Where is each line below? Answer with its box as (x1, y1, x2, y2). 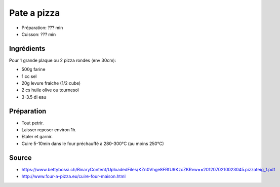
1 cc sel (21, 73, 37, 79)
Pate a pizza (9, 7, 60, 18)
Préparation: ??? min (21, 25, 63, 31)
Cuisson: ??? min (21, 31, 56, 37)
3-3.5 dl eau (21, 94, 46, 100)
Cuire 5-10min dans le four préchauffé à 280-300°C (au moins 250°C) (21, 141, 164, 147)
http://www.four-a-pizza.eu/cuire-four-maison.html (21, 173, 126, 180)
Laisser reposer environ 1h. (21, 127, 77, 133)
